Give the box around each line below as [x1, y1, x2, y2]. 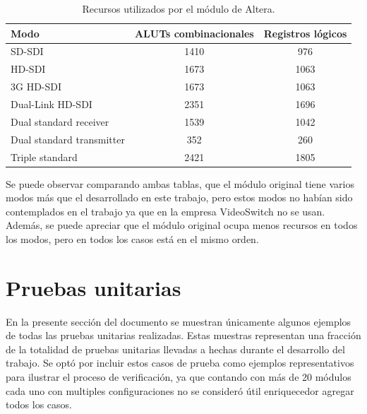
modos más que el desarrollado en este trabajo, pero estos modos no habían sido [6, 190, 353, 205]
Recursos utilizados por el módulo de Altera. [82, 1, 275, 16]
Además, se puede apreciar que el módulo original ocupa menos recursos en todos [6, 218, 358, 232]
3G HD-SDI [11, 79, 62, 94]
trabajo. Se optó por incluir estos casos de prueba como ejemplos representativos [6, 355, 354, 370]
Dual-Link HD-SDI [11, 96, 92, 111]
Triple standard [11, 149, 78, 164]
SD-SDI [11, 44, 44, 59]
